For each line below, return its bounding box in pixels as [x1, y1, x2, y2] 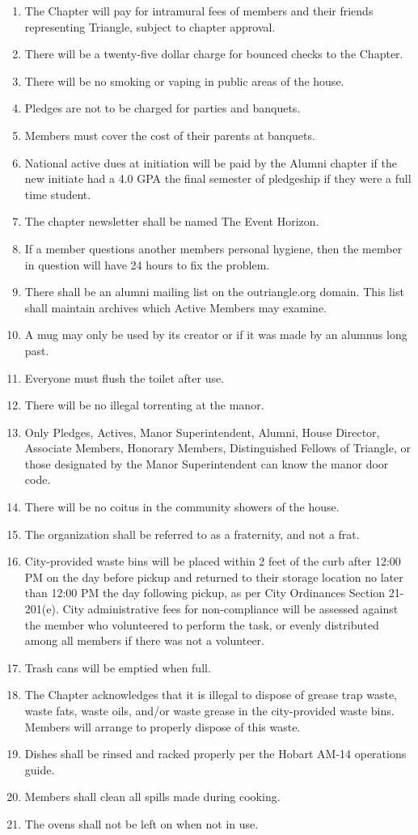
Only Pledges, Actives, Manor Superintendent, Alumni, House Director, [24, 423, 380, 440]
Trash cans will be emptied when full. [24, 659, 211, 676]
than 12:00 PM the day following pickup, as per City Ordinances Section [24, 584, 386, 601]
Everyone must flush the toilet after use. [24, 369, 225, 386]
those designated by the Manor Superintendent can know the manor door [24, 455, 389, 472]
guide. [24, 761, 55, 778]
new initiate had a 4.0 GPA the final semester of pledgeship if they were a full [24, 170, 412, 187]
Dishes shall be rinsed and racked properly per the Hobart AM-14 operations [24, 745, 407, 762]
